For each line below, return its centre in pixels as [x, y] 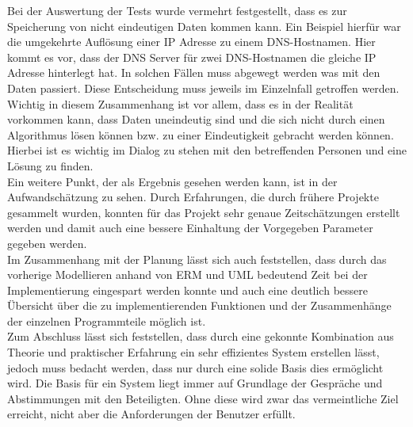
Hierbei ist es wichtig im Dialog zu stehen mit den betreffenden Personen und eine [207, 150]
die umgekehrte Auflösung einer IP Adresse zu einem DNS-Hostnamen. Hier [191, 42]
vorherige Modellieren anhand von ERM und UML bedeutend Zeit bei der [187, 274]
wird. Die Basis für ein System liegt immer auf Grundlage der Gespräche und [195, 383]
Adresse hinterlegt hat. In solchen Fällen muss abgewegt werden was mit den [194, 72]
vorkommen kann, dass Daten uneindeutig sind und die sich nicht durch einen [196, 119]
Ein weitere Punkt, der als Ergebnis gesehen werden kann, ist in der [172, 181]
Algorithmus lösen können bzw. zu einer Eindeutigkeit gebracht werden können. [201, 134]
